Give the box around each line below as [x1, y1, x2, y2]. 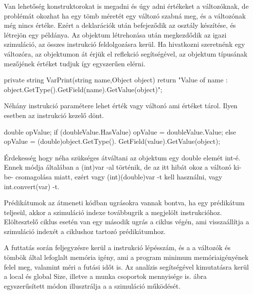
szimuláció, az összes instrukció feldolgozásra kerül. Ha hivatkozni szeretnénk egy [4, 39, 245, 49]
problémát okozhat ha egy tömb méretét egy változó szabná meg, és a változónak [4, 10, 246, 20]
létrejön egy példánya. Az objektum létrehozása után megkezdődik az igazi [4, 29, 227, 39]
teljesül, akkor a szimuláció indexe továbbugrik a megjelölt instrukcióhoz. [4, 207, 222, 217]
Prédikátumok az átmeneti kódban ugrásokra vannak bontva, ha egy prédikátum [4, 197, 245, 208]
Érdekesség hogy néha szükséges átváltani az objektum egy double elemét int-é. [4, 152, 240, 162]
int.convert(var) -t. [4, 181, 60, 191]
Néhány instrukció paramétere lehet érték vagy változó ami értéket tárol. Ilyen [4, 100, 238, 111]
